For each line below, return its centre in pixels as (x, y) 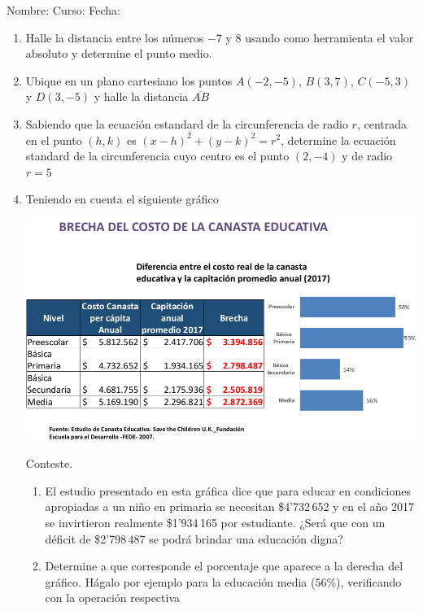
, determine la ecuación (338, 140)
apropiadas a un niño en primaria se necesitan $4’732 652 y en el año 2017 (229, 506)
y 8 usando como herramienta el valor (320, 37)
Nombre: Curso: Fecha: (63, 10)
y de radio (367, 156)
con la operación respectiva (113, 598)
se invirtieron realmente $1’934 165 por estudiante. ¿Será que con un (215, 522)
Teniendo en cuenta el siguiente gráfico (122, 199)
